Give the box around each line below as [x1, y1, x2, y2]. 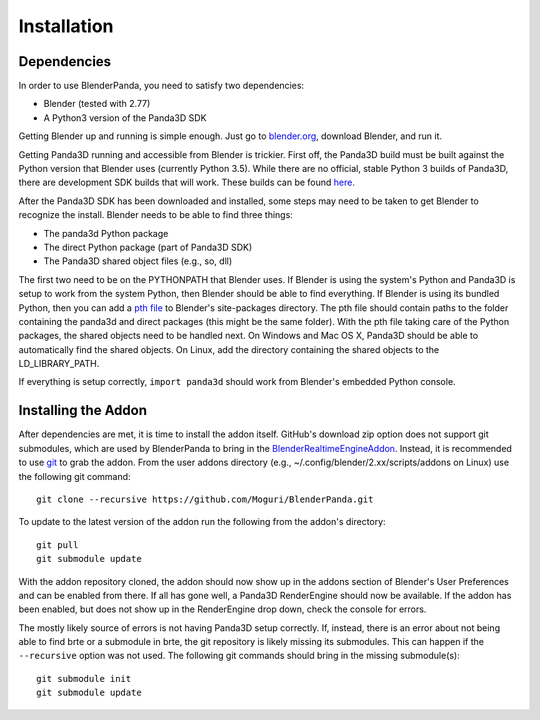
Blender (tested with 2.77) [43, 98, 151, 110]
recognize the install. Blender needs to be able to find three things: [18, 209, 294, 221]
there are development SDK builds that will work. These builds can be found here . [18, 176, 355, 189]
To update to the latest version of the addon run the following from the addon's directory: [18, 516, 386, 528]
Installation [18, 15, 114, 37]
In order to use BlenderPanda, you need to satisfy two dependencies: [18, 80, 305, 92]
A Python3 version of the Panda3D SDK [43, 111, 207, 124]
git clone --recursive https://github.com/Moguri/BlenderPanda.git [36, 493, 374, 505]
